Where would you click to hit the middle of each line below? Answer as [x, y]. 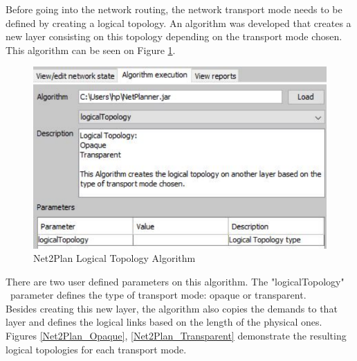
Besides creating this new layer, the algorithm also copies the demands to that [172, 308]
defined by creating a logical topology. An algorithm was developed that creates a [178, 23]
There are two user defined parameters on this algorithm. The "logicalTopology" [175, 281]
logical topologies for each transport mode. [96, 349]
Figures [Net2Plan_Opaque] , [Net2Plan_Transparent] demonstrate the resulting [176, 336]
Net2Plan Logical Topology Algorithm [115, 258]
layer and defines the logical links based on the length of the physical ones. [164, 322]
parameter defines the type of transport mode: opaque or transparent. [158, 295]
